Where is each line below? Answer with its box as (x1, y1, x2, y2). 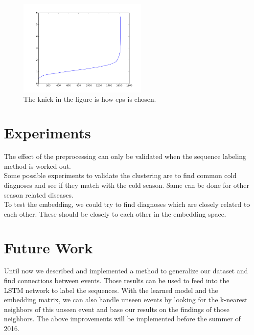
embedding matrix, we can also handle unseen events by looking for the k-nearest (4, 294, 248, 305)
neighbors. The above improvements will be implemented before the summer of (4, 313, 241, 324)
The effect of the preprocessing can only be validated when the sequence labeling (4, 151, 246, 161)
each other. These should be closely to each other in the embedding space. (4, 208, 226, 219)
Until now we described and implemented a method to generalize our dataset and (4, 266, 248, 276)
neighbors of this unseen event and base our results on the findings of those (4, 304, 230, 314)
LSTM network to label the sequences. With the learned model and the (4, 285, 218, 295)
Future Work (4, 237, 93, 257)
